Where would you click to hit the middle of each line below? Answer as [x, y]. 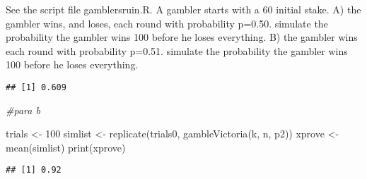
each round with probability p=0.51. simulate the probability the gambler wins [177, 50]
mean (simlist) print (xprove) [66, 147]
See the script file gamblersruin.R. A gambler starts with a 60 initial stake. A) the [183, 9]
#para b [23, 110]
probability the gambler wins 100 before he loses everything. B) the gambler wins [182, 37]
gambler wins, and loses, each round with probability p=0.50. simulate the [167, 23]
